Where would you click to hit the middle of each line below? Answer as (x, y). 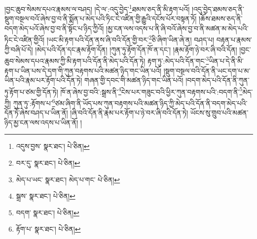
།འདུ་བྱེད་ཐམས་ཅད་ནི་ (218, 9)
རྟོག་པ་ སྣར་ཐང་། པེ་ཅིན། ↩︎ (48, 229)
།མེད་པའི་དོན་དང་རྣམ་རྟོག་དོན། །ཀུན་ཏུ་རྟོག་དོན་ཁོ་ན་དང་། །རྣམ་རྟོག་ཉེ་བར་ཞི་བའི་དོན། (136, 49)
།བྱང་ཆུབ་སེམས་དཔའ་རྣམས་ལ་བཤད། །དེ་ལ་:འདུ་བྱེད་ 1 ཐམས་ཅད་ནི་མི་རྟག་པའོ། (97, 8)
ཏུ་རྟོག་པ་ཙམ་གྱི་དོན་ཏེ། (31, 91)
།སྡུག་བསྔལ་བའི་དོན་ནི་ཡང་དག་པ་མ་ (207, 70)
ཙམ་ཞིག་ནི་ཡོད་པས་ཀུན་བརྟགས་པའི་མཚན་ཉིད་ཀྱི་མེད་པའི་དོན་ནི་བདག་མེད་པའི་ (151, 103)
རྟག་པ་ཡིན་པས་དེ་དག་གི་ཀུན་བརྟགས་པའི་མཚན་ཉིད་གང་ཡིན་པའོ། (83, 70)
